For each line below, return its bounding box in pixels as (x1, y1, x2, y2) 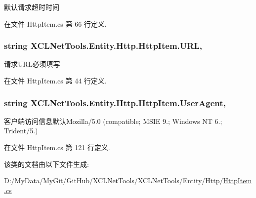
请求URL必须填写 (4, 59, 60, 69)
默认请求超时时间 (4, 2, 59, 12)
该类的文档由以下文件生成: (4, 158, 89, 169)
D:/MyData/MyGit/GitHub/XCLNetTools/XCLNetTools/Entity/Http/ (4, 175, 223, 186)
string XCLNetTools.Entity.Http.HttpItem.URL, (4, 40, 202, 52)
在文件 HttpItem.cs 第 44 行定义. (4, 76, 107, 85)
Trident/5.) (4, 125, 38, 136)
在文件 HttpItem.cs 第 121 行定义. (4, 142, 110, 152)
